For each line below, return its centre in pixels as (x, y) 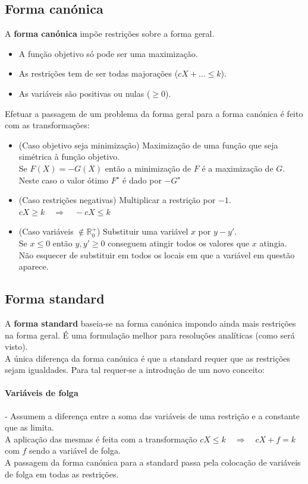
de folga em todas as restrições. (62, 474)
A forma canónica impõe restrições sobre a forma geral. (110, 34)
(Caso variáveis (46, 231)
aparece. (34, 266)
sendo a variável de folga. (75, 450)
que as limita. (29, 427)
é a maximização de (238, 168)
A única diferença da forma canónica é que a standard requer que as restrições (148, 358)
